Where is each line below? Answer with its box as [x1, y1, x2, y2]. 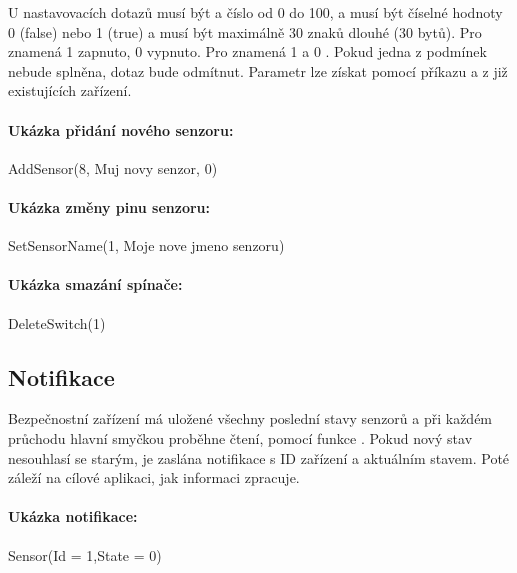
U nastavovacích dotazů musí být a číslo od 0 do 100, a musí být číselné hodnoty [8, 2, 503, 22]
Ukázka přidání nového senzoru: [8, 119, 234, 140]
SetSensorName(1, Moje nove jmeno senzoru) [8, 235, 285, 256]
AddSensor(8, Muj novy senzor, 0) [8, 157, 218, 178]
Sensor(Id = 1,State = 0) [8, 544, 162, 565]
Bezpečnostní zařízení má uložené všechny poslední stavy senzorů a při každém [8, 408, 493, 429]
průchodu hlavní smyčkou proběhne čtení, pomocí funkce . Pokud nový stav [8, 427, 473, 448]
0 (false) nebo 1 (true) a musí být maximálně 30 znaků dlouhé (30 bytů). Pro [8, 21, 482, 42]
